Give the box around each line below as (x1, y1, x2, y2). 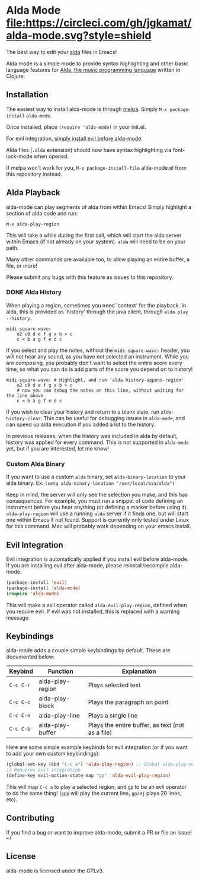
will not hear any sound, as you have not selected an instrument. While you (6, 353, 190, 360)
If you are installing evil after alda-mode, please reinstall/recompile (6, 561, 169, 569)
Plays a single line (88, 712, 138, 720)
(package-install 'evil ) (6, 579, 68, 585)
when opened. (33, 153, 69, 160)
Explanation (121, 667, 156, 675)
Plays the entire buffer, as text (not (88, 721, 185, 729)
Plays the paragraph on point (88, 698, 169, 706)
